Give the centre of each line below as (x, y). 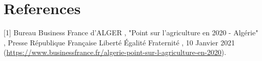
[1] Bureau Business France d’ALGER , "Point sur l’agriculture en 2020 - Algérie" (131, 33)
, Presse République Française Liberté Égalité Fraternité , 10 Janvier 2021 (119, 42)
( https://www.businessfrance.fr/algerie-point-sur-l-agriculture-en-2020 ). (115, 52)
